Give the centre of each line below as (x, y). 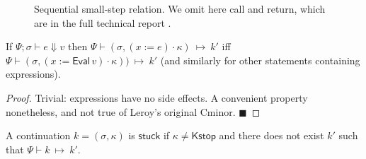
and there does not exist (271, 135)
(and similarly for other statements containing (260, 60)
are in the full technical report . (103, 22)
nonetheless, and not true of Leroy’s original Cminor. (121, 111)
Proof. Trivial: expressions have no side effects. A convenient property (157, 97)
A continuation (38, 135)
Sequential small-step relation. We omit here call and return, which (180, 8)
